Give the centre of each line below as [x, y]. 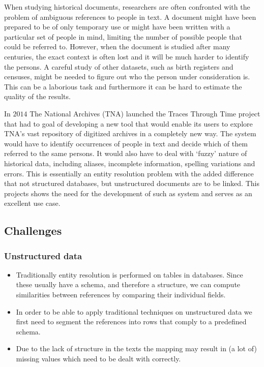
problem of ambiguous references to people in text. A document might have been [130, 17]
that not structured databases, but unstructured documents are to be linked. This [132, 183]
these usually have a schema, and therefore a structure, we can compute [128, 284]
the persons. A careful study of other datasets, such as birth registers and [119, 66]
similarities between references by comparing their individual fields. [121, 295]
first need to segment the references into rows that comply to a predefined [131, 322]
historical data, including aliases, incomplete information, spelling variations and [130, 163]
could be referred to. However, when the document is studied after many [117, 47]
